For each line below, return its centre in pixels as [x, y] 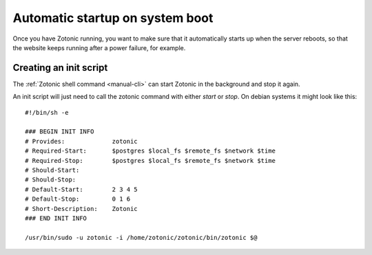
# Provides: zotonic [81, 141]
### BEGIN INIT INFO [60, 132]
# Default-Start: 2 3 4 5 [81, 189]
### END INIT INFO [56, 218]
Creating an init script [60, 68]
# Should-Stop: [51, 180]
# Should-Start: [52, 170]
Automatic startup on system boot [113, 18]
